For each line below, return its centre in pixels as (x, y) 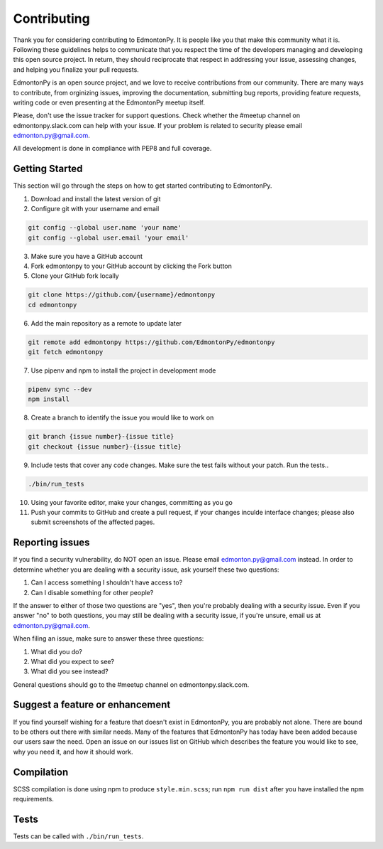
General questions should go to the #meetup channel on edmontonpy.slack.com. (131, 684)
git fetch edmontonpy (66, 352)
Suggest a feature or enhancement (92, 705)
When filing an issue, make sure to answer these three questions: (109, 639)
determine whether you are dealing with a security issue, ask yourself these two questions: (146, 570)
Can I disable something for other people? (92, 592)
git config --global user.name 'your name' (105, 228)
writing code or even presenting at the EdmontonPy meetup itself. (109, 102)
